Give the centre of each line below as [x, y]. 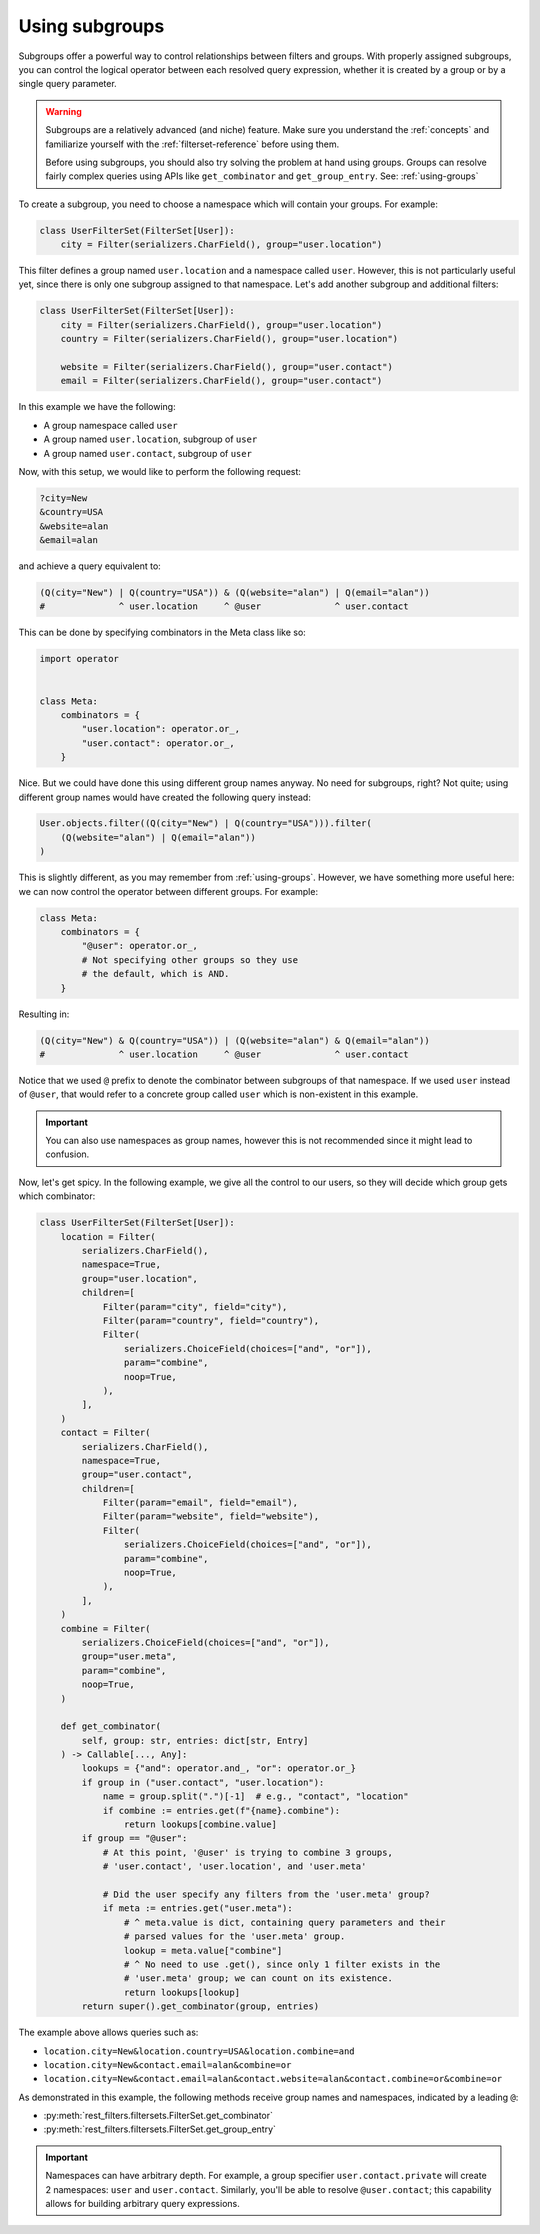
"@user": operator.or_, [140, 946]
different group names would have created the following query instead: [165, 797]
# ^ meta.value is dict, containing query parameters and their [284, 1922]
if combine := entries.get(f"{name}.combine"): [221, 1810]
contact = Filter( [105, 1433]
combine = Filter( [105, 1628]
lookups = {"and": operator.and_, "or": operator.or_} [219, 1768]
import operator [79, 659]
